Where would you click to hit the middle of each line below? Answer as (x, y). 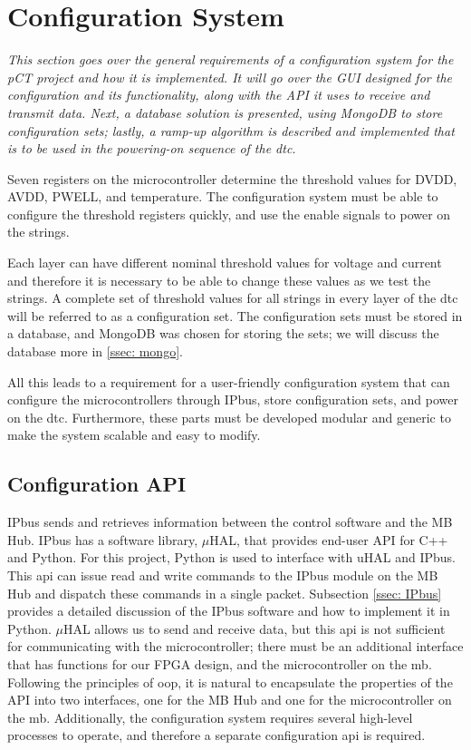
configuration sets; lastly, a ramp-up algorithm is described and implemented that (231, 130)
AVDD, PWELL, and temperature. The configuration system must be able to (223, 196)
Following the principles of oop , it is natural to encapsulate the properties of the (230, 682)
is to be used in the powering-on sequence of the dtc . (152, 148)
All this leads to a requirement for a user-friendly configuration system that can (229, 381)
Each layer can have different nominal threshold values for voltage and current (225, 263)
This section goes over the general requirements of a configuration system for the (231, 59)
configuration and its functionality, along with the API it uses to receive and (219, 95)
